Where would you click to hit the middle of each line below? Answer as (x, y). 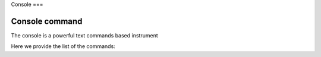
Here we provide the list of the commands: (63, 46)
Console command (47, 21)
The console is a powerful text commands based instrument (84, 35)
